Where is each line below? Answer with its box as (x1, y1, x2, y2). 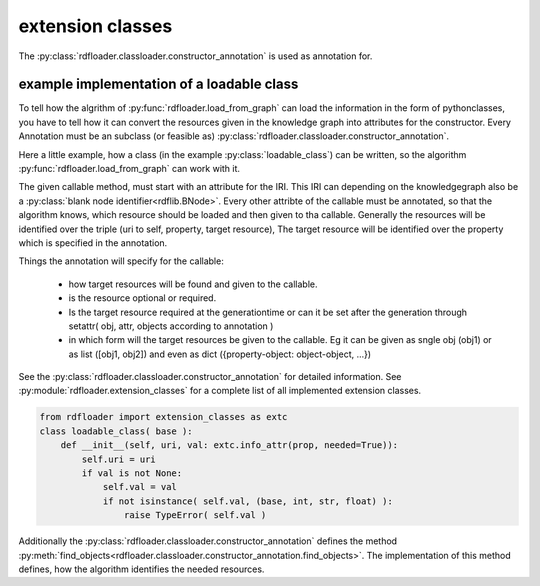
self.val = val (102, 481, 177, 493)
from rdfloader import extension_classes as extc (39, 411, 288, 423)
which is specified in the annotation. (18, 236, 168, 249)
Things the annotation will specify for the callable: (18, 255, 224, 267)
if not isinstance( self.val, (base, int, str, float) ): (102, 495, 394, 507)
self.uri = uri (81, 453, 157, 465)
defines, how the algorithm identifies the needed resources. (18, 563, 265, 575)
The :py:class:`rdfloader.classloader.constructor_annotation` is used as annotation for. (18, 50, 373, 62)
